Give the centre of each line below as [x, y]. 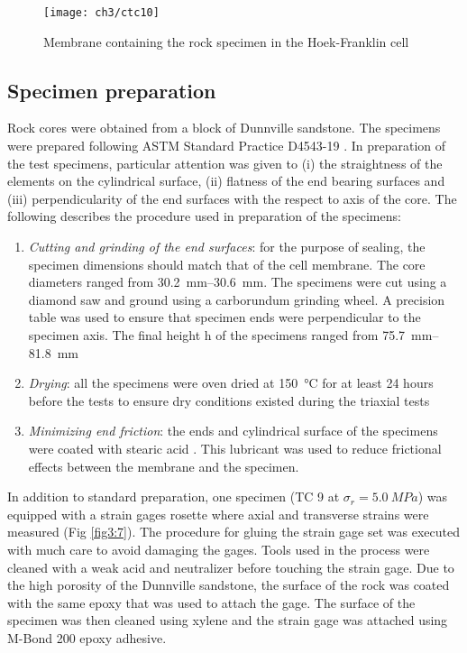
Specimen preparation [112, 90]
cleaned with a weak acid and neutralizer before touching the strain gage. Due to [231, 567]
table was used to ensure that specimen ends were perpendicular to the [224, 317]
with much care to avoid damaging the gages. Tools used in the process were [219, 549]
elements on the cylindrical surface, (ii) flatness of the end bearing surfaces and [226, 181]
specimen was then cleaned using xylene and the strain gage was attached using [228, 620]
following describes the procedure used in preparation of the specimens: [204, 216]
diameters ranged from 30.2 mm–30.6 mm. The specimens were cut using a [238, 282]
